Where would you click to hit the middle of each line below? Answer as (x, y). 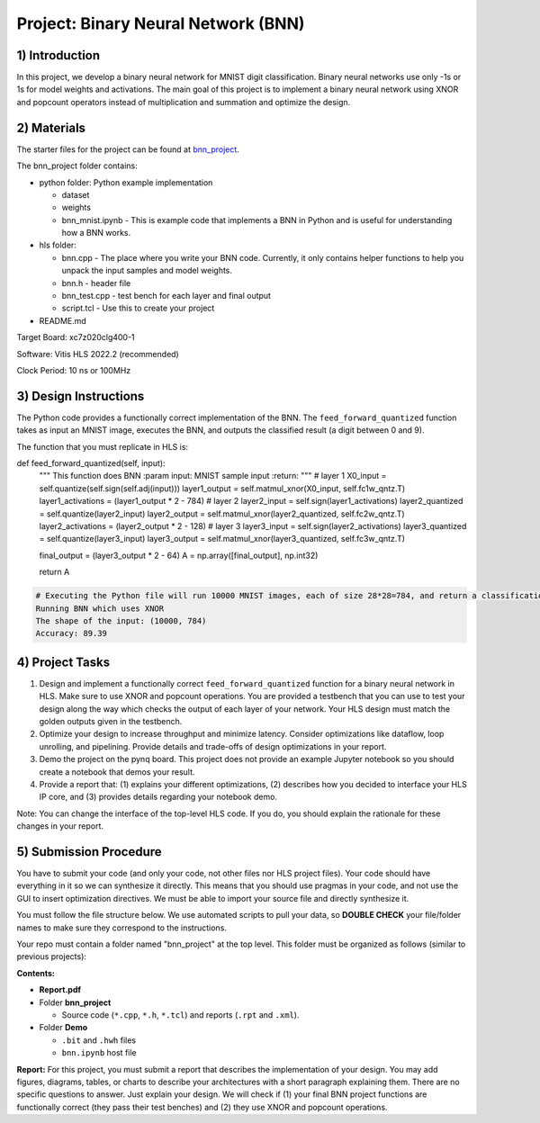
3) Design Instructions (81, 396)
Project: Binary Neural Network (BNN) (161, 23)
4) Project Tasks (63, 662)
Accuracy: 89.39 (72, 633)
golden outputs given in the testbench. (111, 722)
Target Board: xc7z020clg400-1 (76, 337)
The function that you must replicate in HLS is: (103, 446)
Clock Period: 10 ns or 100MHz (74, 370)
